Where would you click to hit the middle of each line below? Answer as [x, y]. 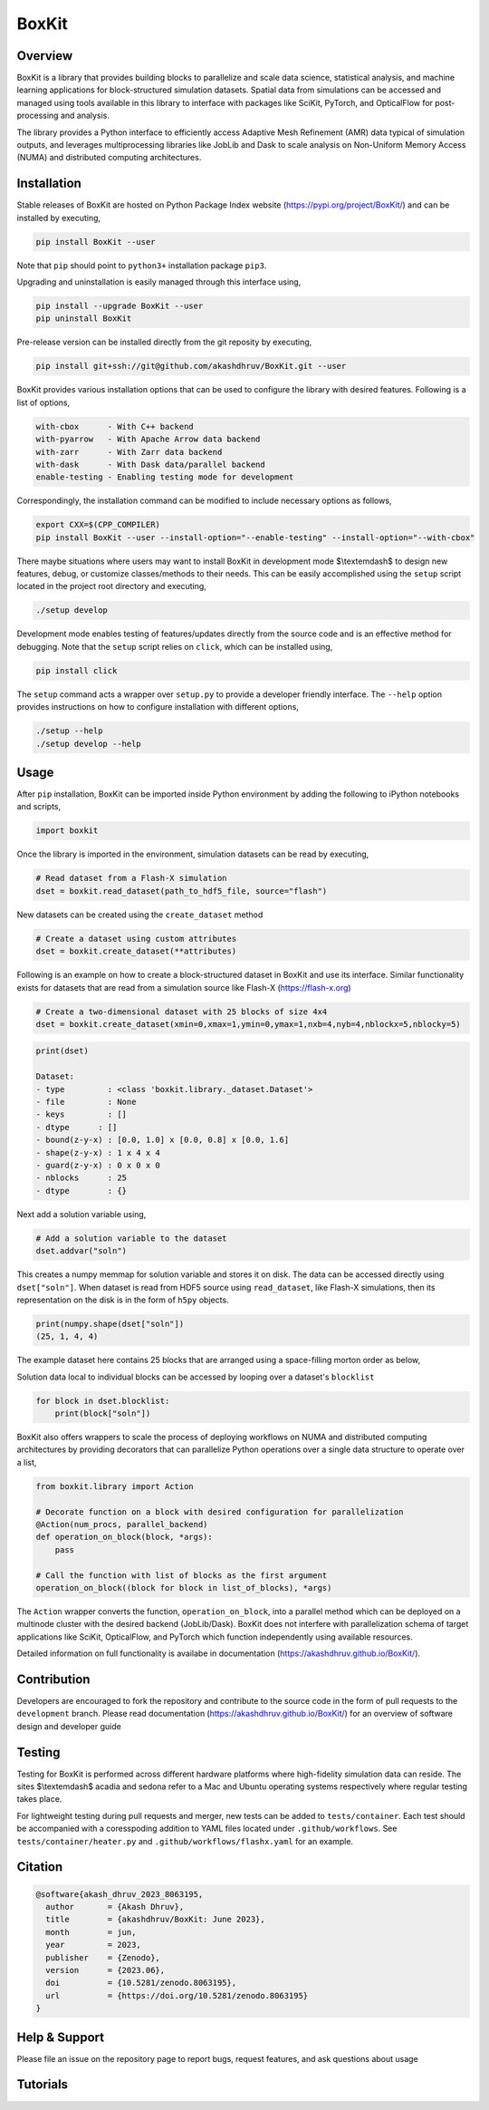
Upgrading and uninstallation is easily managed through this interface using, [159, 282]
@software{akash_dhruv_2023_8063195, [120, 1894]
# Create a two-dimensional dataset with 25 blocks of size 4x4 [182, 1011]
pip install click [77, 670]
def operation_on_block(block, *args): [124, 1537]
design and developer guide [69, 1726]
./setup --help [69, 731]
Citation [40, 1867]
